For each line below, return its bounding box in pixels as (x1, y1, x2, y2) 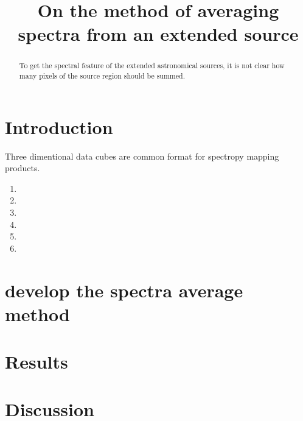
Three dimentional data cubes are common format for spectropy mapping (5, 149, 279, 162)
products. (5, 161, 40, 174)
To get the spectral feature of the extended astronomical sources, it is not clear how (19, 60, 285, 71)
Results (5, 349, 68, 374)
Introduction (5, 114, 113, 139)
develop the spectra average (5, 277, 243, 302)
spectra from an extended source (18, 21, 299, 46)
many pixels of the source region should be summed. (19, 71, 185, 81)
